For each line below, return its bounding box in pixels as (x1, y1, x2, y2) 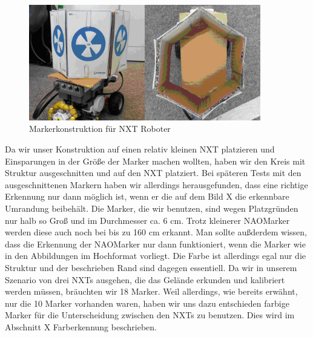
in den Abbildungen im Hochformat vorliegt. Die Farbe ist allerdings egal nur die (5, 249, 306, 262)
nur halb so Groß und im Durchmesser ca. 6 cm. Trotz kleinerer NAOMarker (5, 214, 290, 226)
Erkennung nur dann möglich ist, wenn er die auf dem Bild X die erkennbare (5, 190, 289, 203)
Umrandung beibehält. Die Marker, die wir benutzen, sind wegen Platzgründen (5, 201, 298, 214)
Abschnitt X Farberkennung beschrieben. (5, 320, 157, 333)
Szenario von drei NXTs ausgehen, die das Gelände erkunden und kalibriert (5, 273, 285, 286)
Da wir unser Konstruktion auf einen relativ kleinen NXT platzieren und (5, 142, 275, 155)
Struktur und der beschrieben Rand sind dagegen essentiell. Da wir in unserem (5, 261, 297, 273)
